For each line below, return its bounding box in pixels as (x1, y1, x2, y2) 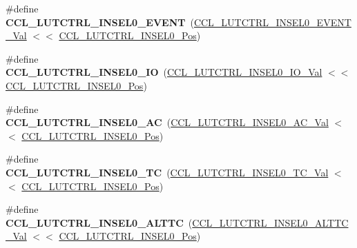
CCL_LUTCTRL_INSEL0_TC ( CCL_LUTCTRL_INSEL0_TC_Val (6, 165, 329, 179)
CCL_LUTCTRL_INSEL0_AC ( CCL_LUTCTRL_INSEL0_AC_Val (6, 115, 329, 130)
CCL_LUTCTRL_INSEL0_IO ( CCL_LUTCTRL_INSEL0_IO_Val (6, 65, 322, 79)
